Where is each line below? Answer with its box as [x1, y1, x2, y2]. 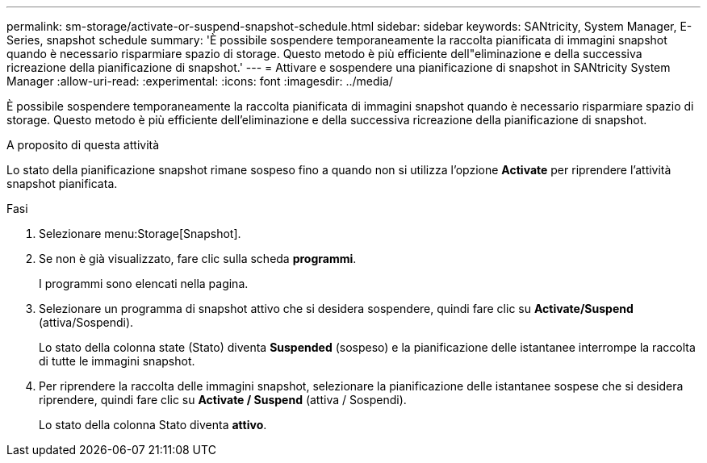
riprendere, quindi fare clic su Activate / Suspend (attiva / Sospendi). [39, 393, 407, 407]
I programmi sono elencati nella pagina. [39, 277, 249, 290]
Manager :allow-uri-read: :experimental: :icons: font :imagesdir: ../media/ [6, 74, 393, 88]
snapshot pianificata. [6, 177, 118, 190]
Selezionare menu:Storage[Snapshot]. [39, 227, 241, 240]
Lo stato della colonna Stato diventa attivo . [39, 418, 267, 432]
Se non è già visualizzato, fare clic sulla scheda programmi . [39, 252, 357, 265]
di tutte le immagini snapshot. [39, 354, 195, 368]
